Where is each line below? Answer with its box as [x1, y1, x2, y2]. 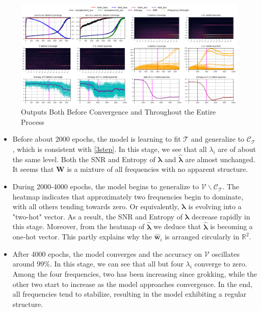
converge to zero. [194, 258, 247, 269]
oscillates [212, 248, 240, 259]
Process [21, 116, 44, 127]
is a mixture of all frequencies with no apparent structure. [67, 164, 248, 174]
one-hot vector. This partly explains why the [12, 231, 152, 242]
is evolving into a [188, 201, 242, 212]
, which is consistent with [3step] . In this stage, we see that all [12, 144, 207, 154]
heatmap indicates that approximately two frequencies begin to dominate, [12, 191, 243, 202]
